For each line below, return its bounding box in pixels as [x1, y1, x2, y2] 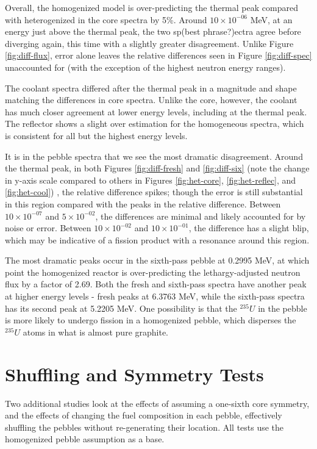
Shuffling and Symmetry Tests [5, 361, 264, 386]
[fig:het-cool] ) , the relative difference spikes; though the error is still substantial [5, 185, 303, 198]
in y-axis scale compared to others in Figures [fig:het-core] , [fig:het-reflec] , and [5, 173, 296, 186]
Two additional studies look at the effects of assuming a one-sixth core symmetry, [5, 397, 310, 409]
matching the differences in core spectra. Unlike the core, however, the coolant [5, 93, 297, 106]
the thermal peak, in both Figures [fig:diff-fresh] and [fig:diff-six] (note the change [5, 162, 310, 174]
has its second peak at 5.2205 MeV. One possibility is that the [5, 301, 237, 314]
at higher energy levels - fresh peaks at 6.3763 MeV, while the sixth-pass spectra [5, 290, 305, 303]
